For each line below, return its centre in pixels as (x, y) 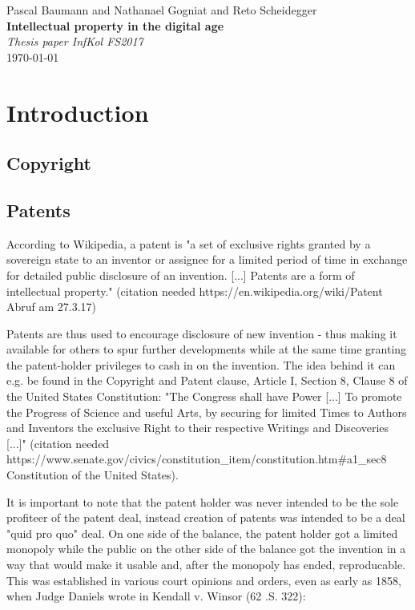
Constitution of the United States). (93, 475)
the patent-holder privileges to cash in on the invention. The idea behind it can (201, 364)
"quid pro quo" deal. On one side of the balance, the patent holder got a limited (202, 533)
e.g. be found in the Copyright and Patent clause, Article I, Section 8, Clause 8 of (207, 380)
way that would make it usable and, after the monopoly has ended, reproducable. (206, 565)
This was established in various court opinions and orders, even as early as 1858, (204, 580)
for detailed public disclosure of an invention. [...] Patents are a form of (181, 275)
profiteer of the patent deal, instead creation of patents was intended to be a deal (206, 517)
